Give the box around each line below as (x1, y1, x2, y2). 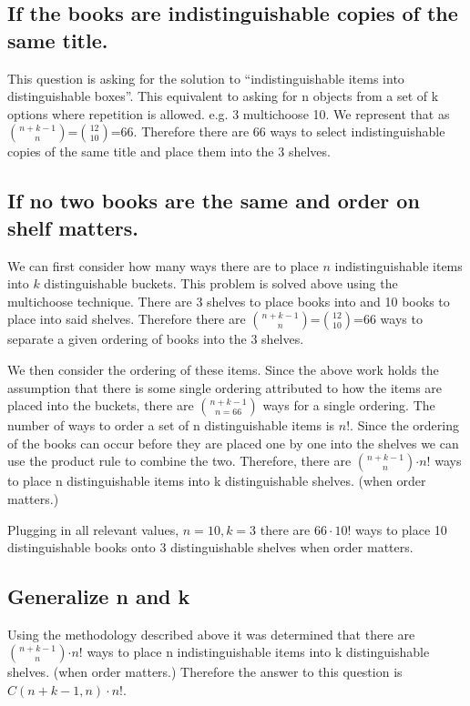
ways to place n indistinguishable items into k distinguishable (87, 642, 430, 661)
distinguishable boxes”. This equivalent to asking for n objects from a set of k (7, 86, 439, 106)
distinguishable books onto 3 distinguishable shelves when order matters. (7, 538, 414, 557)
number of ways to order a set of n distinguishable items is (7, 416, 335, 435)
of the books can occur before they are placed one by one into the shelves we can (7, 433, 459, 452)
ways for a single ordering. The (262, 396, 435, 415)
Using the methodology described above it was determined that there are (7, 624, 415, 643)
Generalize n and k (7, 582, 190, 610)
